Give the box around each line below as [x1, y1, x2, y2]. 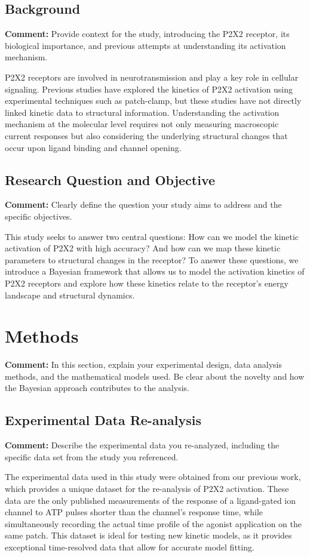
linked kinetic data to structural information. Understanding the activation [5, 106, 280, 118]
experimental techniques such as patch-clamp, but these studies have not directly [5, 94, 302, 107]
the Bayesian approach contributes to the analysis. [5, 381, 189, 394]
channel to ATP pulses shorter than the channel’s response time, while [5, 506, 263, 518]
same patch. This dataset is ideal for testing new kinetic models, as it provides [5, 529, 292, 541]
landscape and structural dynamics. [5, 288, 135, 301]
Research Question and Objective [5, 170, 216, 189]
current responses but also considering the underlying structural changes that [5, 129, 288, 141]
